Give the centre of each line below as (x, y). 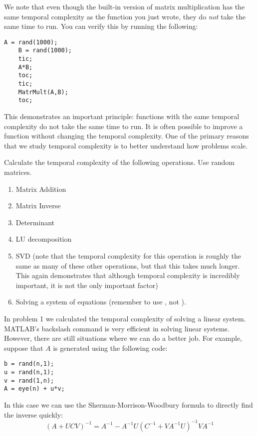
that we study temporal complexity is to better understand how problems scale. (126, 145)
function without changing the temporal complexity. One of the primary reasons (127, 136)
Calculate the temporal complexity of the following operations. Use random (119, 162)
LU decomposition (44, 239)
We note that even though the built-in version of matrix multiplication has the (125, 6)
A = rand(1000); (31, 42)
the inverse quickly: (33, 414)
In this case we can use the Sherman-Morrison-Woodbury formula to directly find (128, 404)
